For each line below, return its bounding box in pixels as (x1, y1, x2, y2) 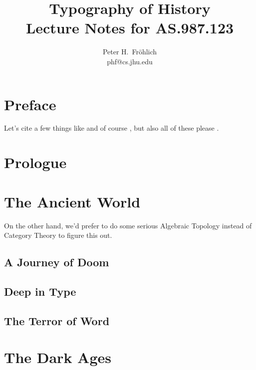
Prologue (4, 152, 67, 173)
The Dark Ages (4, 347, 112, 368)
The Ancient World (4, 191, 141, 211)
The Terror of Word (4, 313, 110, 328)
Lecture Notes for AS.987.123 (25, 17, 234, 38)
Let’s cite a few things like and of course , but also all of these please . (4, 123, 219, 133)
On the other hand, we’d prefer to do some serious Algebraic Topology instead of (4, 220, 252, 230)
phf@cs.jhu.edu (107, 56, 153, 66)
